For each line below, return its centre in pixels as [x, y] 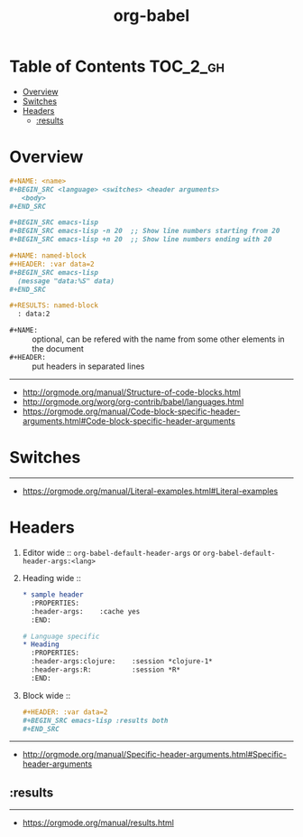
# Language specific [61, 636]
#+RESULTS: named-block [54, 306]
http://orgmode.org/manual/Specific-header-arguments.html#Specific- [154, 755]
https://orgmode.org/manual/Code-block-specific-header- [131, 411]
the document [58, 349]
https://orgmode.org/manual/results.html [98, 823]
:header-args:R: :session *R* [106, 670]
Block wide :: [46, 695]
